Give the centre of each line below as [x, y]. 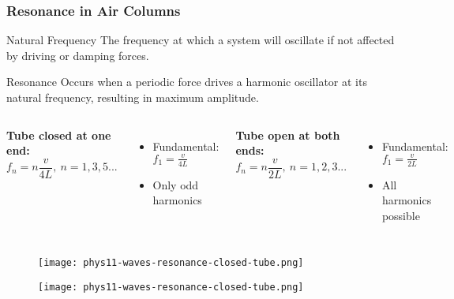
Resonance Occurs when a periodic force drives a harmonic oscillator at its [187, 82]
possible [401, 215]
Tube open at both [288, 135]
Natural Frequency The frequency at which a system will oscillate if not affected [201, 40]
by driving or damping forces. [78, 55]
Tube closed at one [59, 135]
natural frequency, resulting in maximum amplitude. [133, 97]
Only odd [176, 184]
